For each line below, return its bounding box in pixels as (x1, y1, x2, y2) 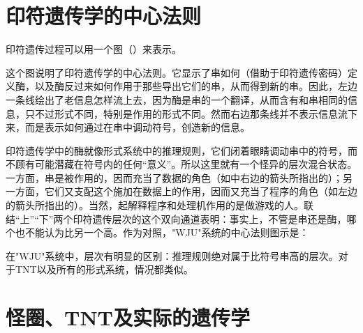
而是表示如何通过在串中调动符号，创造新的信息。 (24, 120, 250, 134)
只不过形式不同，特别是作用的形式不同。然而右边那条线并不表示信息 (24, 106, 338, 121)
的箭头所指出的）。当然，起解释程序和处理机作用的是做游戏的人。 (6, 198, 304, 212)
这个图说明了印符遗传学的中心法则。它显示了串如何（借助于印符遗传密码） (6, 65, 348, 79)
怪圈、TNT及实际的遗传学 (6, 303, 251, 332)
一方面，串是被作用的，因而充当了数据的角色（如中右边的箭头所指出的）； (6, 170, 343, 185)
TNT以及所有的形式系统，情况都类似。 (15, 262, 193, 277)
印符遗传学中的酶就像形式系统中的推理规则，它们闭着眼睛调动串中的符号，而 (6, 143, 357, 157)
